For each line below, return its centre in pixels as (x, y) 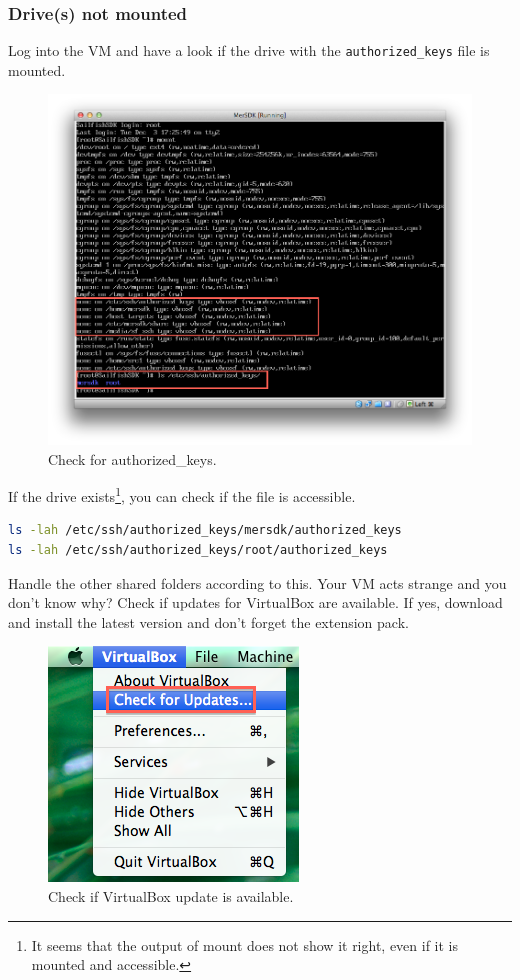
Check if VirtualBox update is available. (171, 895)
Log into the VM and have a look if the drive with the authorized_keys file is (249, 50)
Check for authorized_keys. (132, 458)
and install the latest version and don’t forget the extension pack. (208, 621)
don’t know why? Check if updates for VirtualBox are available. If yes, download (255, 602)
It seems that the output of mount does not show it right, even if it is (245, 944)
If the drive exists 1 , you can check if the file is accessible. (182, 494)
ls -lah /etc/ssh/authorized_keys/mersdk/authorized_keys (205, 530)
